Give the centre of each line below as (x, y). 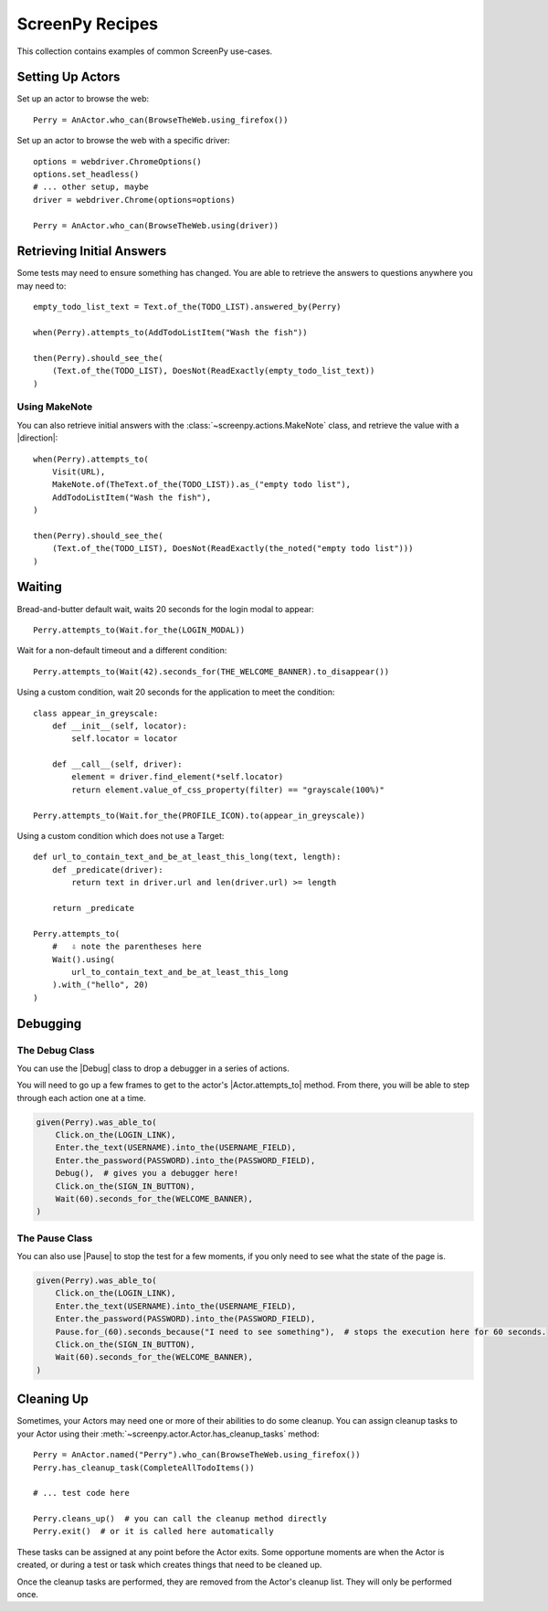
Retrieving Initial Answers (92, 251)
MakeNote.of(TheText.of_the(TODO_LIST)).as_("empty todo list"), (201, 485)
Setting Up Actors (68, 77)
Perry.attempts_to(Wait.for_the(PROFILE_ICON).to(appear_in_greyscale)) (199, 815)
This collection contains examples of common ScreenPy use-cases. (145, 51)
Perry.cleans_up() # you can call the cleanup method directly (180, 1519)
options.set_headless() (86, 175)
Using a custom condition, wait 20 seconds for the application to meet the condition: (176, 692)
